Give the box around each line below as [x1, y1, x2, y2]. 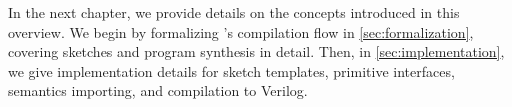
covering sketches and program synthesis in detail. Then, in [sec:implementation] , [8, 41, 505, 62]
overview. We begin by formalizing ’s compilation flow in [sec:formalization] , [8, 21, 474, 42]
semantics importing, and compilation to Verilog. [8, 80, 308, 101]
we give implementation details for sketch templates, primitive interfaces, [8, 60, 455, 81]
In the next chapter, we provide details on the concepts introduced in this [8, 2, 460, 22]
